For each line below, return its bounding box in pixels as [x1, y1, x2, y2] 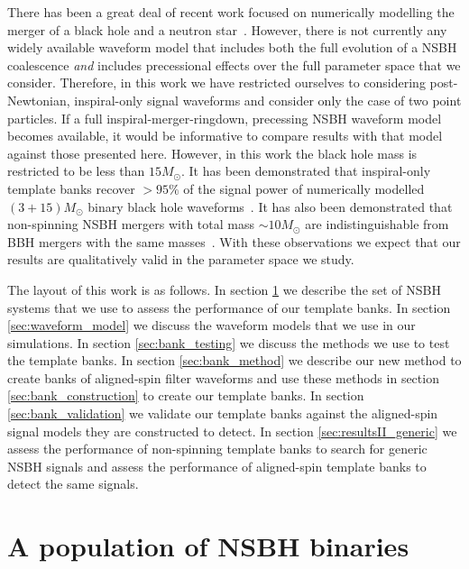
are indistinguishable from [305, 215, 449, 234]
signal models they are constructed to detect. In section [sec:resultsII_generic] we [7, 421, 457, 440]
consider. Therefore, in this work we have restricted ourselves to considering [7, 73, 426, 92]
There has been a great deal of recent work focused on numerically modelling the [7, 3, 455, 21]
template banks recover [7, 179, 135, 197]
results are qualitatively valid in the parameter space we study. [7, 250, 354, 269]
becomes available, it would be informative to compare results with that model [7, 126, 443, 145]
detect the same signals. [7, 474, 139, 493]
